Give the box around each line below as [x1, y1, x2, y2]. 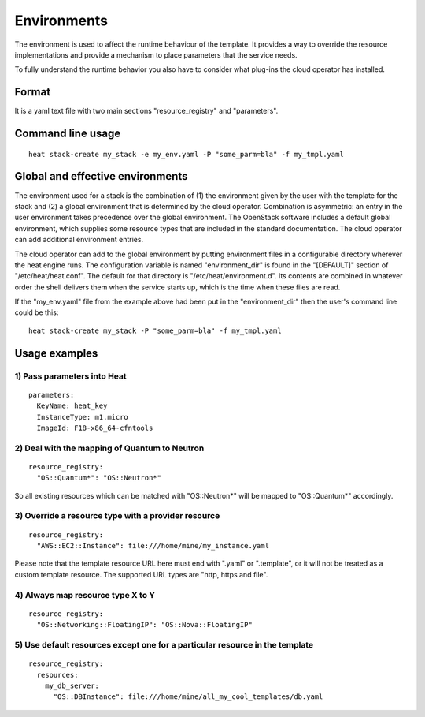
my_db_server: [44, 681, 100, 690]
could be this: [14, 308, 59, 317]
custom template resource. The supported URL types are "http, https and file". [14, 569, 268, 579]
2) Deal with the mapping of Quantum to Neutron [14, 443, 205, 454]
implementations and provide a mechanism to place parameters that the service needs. [14, 50, 298, 59]
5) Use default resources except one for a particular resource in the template [14, 639, 314, 650]
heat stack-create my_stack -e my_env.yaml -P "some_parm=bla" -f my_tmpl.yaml [28, 150, 344, 159]
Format [14, 85, 51, 99]
